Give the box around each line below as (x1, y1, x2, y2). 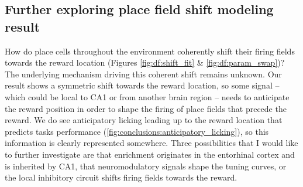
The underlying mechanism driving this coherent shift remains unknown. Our (5, 67, 282, 80)
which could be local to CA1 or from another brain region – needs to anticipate (5, 90, 290, 103)
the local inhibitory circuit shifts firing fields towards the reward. (5, 171, 237, 183)
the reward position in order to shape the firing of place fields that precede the (5, 102, 287, 114)
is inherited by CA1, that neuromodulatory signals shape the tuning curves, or (5, 159, 287, 172)
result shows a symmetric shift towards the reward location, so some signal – (5, 79, 280, 91)
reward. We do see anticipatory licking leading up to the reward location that (5, 114, 283, 126)
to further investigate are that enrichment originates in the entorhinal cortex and (5, 148, 295, 160)
